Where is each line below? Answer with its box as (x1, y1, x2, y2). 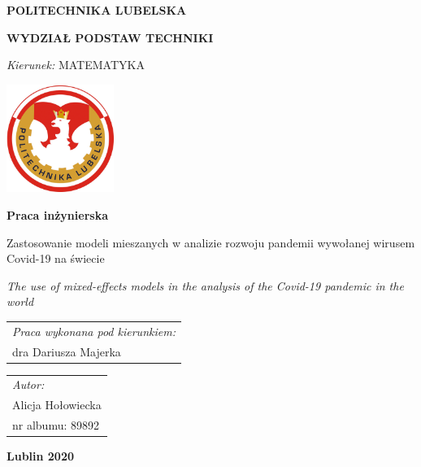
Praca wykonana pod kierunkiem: (12, 322, 176, 339)
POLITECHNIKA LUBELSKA (7, 2, 187, 18)
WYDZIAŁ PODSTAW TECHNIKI (7, 28, 214, 46)
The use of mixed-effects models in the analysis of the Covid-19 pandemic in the (7, 277, 404, 294)
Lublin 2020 (7, 447, 75, 465)
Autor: (12, 376, 45, 393)
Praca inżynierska (7, 206, 108, 223)
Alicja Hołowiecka (12, 396, 102, 413)
